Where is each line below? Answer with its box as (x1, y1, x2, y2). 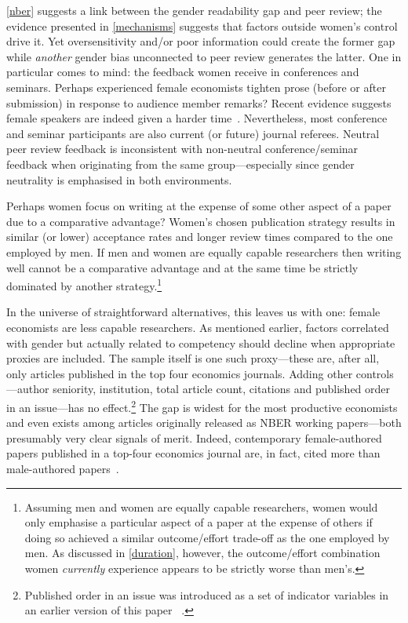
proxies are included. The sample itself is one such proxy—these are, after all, (6, 350, 380, 366)
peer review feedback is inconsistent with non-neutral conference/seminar (6, 140, 359, 157)
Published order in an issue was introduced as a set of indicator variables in (24, 586, 389, 603)
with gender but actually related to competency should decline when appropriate (6, 334, 395, 351)
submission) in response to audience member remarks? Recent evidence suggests (6, 94, 392, 111)
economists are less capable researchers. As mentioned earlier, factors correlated (6, 319, 389, 335)
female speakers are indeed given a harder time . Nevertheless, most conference (6, 110, 388, 126)
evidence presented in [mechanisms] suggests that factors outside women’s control (6, 17, 398, 34)
